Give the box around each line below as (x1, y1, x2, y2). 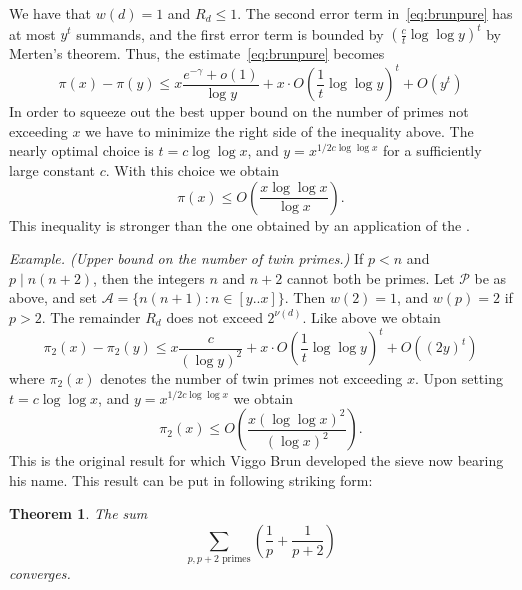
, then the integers (93, 267, 205, 288)
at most (9, 23, 56, 44)
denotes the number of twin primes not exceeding (100, 367, 403, 388)
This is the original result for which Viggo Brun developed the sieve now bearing (9, 450, 504, 471)
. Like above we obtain (302, 306, 441, 327)
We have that (9, 3, 92, 23)
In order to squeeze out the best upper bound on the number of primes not (9, 101, 469, 122)
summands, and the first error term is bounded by (76, 23, 384, 44)
